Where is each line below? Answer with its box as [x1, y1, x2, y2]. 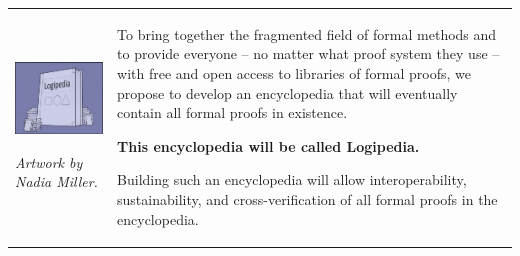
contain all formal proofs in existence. [117, 102, 348, 123]
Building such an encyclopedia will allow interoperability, [117, 169, 467, 190]
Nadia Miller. [15, 171, 98, 192]
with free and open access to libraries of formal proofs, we [117, 62, 472, 83]
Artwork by [15, 151, 83, 172]
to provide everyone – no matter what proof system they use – [117, 43, 500, 64]
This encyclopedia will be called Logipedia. [117, 135, 420, 156]
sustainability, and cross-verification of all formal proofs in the [117, 188, 498, 209]
